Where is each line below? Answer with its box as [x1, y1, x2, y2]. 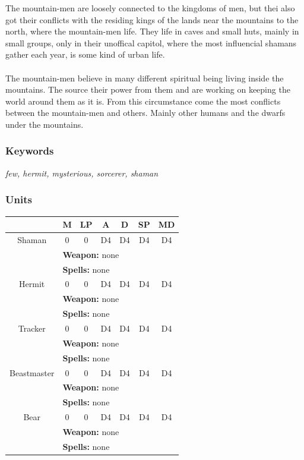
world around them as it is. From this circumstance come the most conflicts [5, 94, 281, 107]
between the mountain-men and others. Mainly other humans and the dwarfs [5, 106, 286, 119]
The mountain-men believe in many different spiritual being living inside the [5, 71, 284, 84]
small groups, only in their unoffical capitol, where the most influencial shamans [5, 36, 297, 49]
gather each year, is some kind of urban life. [5, 48, 165, 61]
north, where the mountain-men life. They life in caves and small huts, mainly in [5, 25, 299, 37]
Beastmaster [9, 366, 55, 379]
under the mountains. [5, 118, 84, 130]
